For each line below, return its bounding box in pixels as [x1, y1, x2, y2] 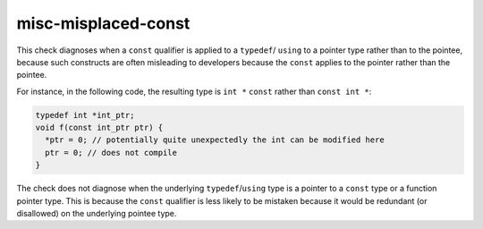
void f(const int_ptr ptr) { [35, 123, 164, 133]
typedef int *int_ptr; [35, 110, 135, 120]
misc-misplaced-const [16, 13, 191, 33]
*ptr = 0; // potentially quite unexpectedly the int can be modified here [45, 135, 385, 145]
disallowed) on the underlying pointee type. [16, 208, 177, 219]
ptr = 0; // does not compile [45, 148, 178, 157]
